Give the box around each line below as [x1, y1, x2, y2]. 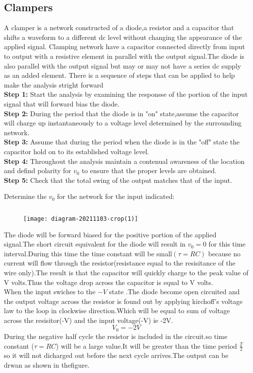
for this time [208, 239, 246, 249]
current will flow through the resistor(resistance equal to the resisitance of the [4, 258, 236, 268]
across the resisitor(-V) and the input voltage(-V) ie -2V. [4, 315, 173, 325]
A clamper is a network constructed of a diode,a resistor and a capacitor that [4, 22, 234, 33]
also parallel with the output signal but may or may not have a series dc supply [4, 60, 241, 71]
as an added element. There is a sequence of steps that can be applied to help [4, 70, 235, 80]
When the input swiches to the [4, 286, 96, 297]
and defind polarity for [4, 165, 71, 176]
